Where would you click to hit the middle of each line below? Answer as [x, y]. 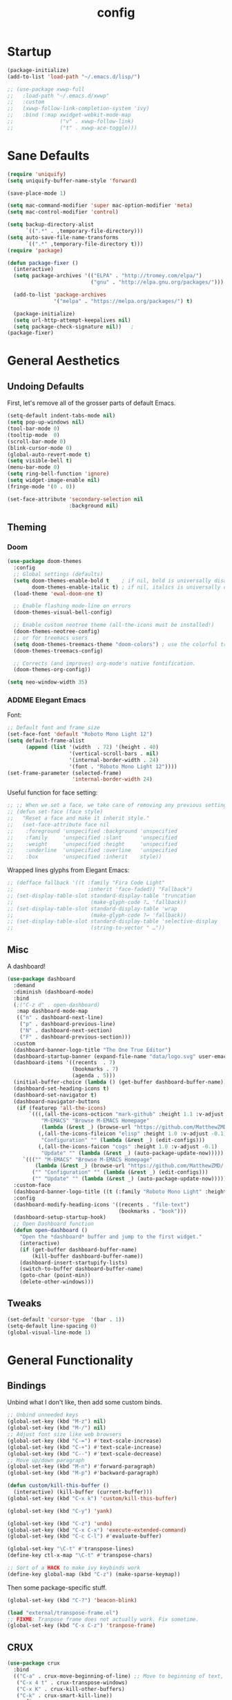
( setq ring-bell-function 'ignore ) [58, 474]
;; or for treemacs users [51, 638]
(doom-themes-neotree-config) [57, 632]
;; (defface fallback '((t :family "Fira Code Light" [86, 883]
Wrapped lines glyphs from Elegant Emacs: [68, 870]
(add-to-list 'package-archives [60, 295]
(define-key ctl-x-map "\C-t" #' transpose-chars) [80, 1555]
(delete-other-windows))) [57, 1282]
